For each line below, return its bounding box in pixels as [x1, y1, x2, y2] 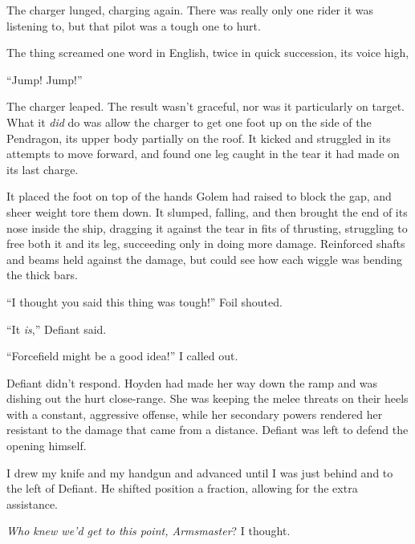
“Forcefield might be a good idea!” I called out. [6, 347, 238, 364]
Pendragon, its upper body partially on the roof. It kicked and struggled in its [6, 129, 391, 146]
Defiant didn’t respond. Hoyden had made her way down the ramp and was [6, 374, 378, 391]
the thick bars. [6, 266, 78, 283]
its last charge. [6, 160, 79, 177]
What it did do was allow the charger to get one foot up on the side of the [6, 113, 372, 130]
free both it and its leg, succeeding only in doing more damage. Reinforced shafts [6, 235, 405, 252]
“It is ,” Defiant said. [6, 320, 107, 337]
